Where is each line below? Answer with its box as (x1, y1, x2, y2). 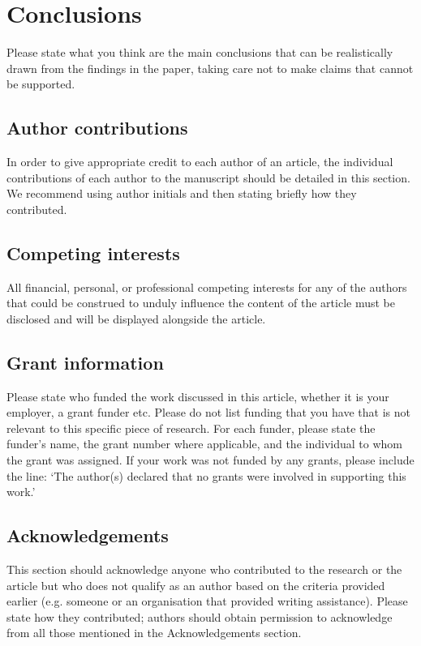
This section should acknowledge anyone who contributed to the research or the (6, 561, 402, 578)
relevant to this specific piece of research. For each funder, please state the (6, 419, 376, 436)
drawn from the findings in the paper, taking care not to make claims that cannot (6, 59, 414, 76)
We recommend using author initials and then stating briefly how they (6, 185, 357, 202)
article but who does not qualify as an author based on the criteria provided (6, 576, 385, 593)
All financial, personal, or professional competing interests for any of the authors (6, 278, 407, 295)
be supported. (6, 75, 75, 92)
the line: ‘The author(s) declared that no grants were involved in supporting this (6, 467, 406, 484)
